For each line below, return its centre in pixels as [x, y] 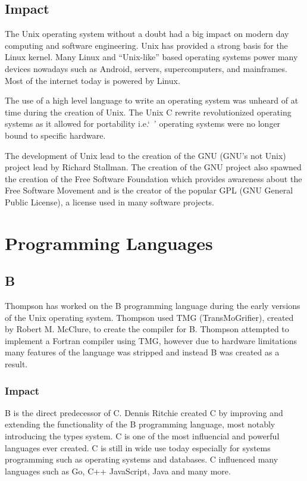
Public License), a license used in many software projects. [109, 202]
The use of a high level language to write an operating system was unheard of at [152, 100]
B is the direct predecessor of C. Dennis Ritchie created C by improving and [144, 412]
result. [16, 364]
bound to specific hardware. [55, 135]
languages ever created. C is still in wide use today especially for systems [138, 447]
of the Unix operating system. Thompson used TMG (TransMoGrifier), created [149, 317]
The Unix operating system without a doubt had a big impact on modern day [147, 34]
